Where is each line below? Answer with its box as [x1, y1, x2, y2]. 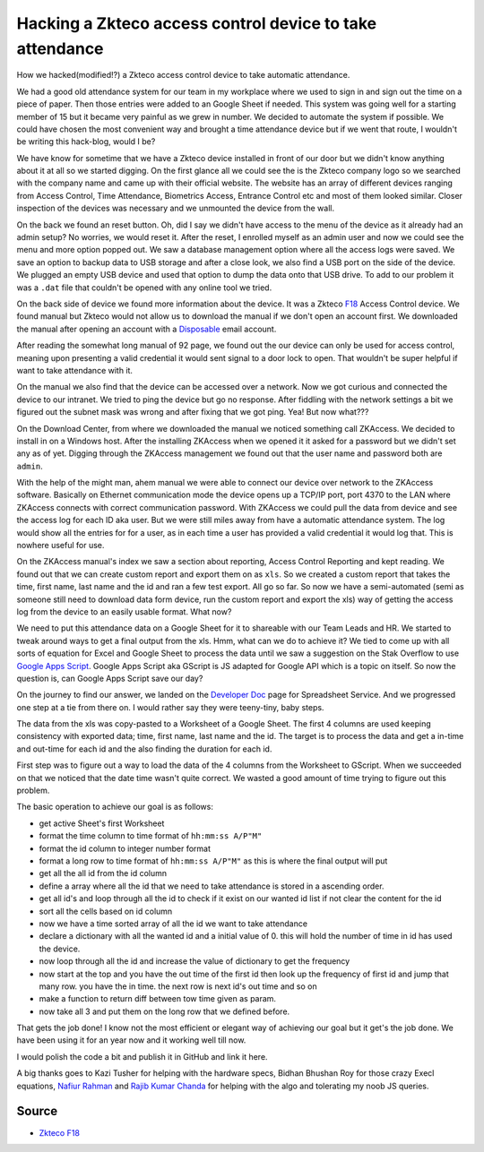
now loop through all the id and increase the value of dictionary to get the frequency [39, 956, 350, 967]
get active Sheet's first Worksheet [39, 818, 165, 829]
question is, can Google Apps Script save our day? [16, 673, 203, 683]
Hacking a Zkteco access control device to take [16, 13, 376, 33]
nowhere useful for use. [16, 540, 105, 551]
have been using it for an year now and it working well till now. [16, 1035, 246, 1045]
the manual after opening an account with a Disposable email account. [16, 323, 277, 334]
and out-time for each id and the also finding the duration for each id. [16, 744, 272, 754]
